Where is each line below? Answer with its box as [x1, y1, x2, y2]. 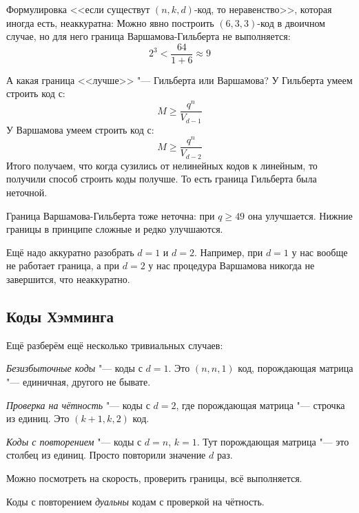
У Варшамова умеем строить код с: [6, 122, 154, 136]
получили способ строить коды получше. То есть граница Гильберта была [6, 171, 317, 186]
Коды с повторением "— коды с [6, 434, 142, 448]
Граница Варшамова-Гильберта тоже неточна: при [6, 208, 215, 222]
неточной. [6, 185, 48, 199]
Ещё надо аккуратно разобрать [6, 244, 134, 259]
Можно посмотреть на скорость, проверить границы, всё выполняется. [6, 470, 302, 485]
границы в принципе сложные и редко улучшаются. [6, 222, 223, 236]
